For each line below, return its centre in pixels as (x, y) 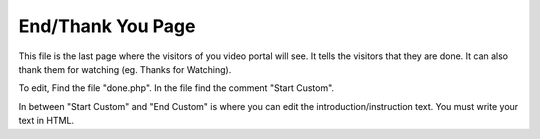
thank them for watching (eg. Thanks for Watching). (125, 69)
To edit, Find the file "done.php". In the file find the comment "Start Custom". (176, 88)
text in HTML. (46, 121)
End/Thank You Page (107, 26)
